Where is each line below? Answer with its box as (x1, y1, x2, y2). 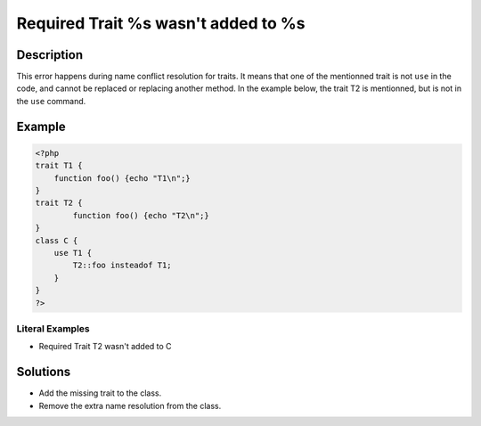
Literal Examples (16, 322, 90, 334)
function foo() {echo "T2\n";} (72, 210, 209, 220)
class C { (35, 235, 78, 245)
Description (16, 47, 84, 62)
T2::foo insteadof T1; (72, 260, 173, 271)
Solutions (16, 365, 71, 380)
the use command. (16, 95, 86, 106)
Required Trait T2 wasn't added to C (38, 341, 173, 352)
